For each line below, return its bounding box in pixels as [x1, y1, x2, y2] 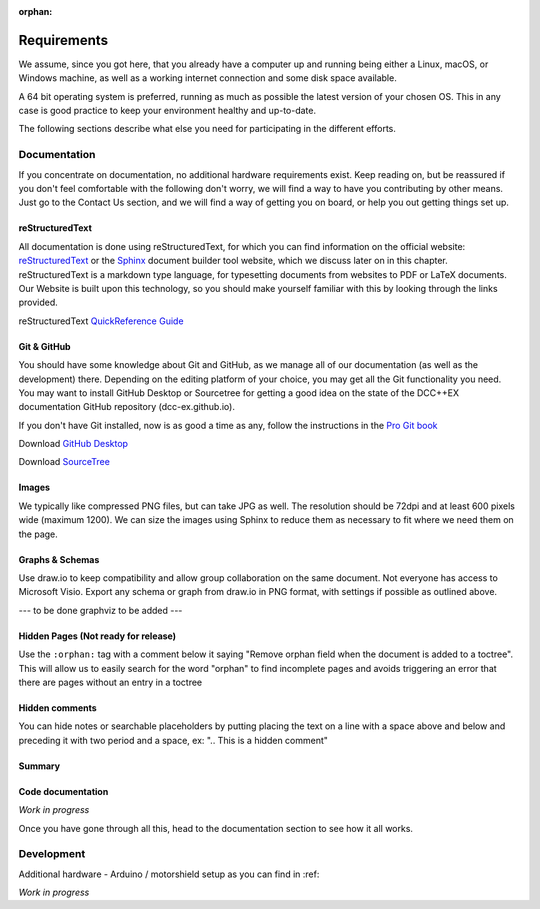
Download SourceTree [18, 456, 110, 468]
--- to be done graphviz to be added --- [18, 604, 183, 616]
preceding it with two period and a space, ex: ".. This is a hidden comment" [18, 734, 329, 746]
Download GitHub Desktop [18, 438, 129, 450]
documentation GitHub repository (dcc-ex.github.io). [18, 401, 235, 413]
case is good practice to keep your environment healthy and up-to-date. [18, 105, 317, 117]
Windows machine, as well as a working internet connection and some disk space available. [18, 72, 397, 84]
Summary [18, 760, 60, 772]
